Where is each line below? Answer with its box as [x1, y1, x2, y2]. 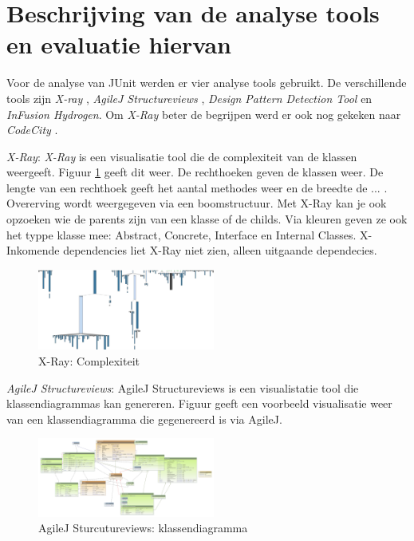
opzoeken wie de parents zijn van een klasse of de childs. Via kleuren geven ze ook [6, 211, 408, 227]
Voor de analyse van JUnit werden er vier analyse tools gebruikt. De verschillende [6, 74, 407, 91]
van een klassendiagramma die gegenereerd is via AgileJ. [6, 410, 282, 427]
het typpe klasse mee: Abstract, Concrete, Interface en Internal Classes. [6, 226, 357, 243]
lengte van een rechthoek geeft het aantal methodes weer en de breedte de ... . [6, 179, 388, 195]
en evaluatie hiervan [6, 28, 231, 61]
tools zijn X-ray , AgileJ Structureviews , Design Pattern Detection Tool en [6, 89, 373, 106]
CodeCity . [6, 121, 58, 138]
